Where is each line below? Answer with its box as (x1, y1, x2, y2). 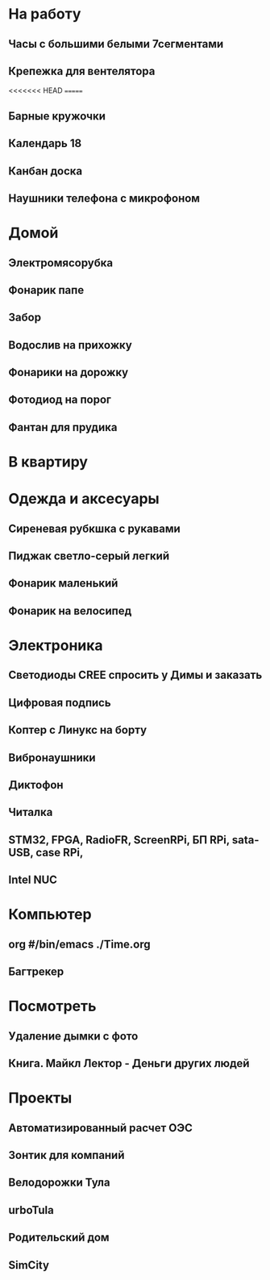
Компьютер (8, 906, 92, 924)
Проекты (8, 1089, 73, 1107)
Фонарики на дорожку (8, 366, 129, 379)
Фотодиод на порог (8, 393, 111, 407)
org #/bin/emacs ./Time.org (8, 937, 151, 951)
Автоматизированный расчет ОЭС (8, 1121, 193, 1135)
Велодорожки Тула (8, 1176, 110, 1190)
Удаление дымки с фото (8, 1029, 139, 1043)
